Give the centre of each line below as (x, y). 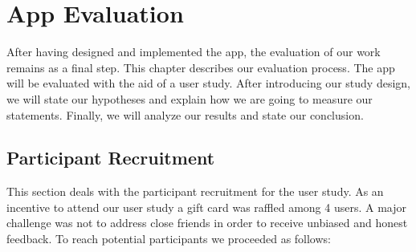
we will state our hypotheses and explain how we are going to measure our (190, 98)
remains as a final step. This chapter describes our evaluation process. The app (201, 67)
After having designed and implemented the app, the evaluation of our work (194, 52)
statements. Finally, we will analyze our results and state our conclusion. (185, 114)
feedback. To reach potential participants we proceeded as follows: (169, 239)
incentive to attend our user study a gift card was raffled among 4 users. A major (206, 207)
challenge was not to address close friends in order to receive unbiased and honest (207, 223)
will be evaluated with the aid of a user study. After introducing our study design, (208, 83)
